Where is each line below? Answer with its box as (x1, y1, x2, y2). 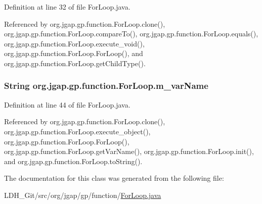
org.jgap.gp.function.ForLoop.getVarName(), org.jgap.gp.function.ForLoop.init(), (4, 146, 254, 157)
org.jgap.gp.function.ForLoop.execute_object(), (4, 126, 151, 136)
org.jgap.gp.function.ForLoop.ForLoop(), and (4, 48, 143, 59)
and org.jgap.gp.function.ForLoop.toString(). (4, 156, 143, 166)
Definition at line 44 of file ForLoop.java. (4, 99, 130, 110)
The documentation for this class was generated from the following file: (4, 173, 224, 183)
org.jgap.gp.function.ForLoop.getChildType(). (4, 58, 146, 68)
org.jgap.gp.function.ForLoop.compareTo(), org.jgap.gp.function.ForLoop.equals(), (4, 28, 258, 39)
